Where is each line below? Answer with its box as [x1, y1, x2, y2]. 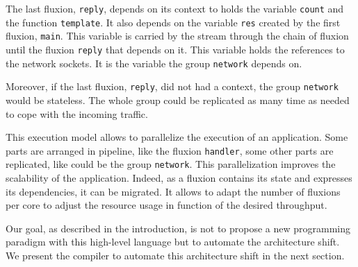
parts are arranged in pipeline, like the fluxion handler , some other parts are [6, 143, 334, 157]
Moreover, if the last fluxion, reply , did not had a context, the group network [6, 79, 339, 94]
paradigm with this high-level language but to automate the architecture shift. [6, 234, 340, 249]
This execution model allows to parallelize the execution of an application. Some [6, 130, 348, 144]
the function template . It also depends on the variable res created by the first [6, 15, 341, 29]
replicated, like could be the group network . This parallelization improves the [6, 157, 336, 171]
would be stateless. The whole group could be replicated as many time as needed [6, 92, 350, 107]
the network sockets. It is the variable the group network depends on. [6, 55, 302, 70]
